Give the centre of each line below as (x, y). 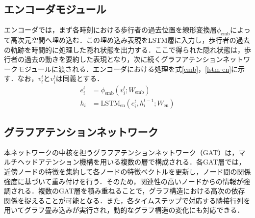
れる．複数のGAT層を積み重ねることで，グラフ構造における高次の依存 (131, 191)
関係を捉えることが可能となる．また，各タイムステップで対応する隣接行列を (127, 200)
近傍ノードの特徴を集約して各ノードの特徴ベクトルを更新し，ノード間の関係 (127, 171)
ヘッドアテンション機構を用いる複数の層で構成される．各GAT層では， (131, 162)
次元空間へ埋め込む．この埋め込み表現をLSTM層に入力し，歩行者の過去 (134, 40)
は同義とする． (80, 78)
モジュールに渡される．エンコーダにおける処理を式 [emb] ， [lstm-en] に (128, 68)
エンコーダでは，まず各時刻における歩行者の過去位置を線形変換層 (110, 30)
